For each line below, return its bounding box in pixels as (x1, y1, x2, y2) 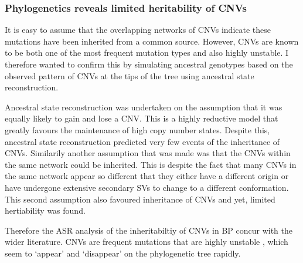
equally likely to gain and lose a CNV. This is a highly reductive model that (5, 112, 278, 124)
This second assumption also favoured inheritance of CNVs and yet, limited (5, 193, 275, 205)
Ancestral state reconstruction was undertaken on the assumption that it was (5, 100, 282, 113)
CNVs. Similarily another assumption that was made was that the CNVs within (5, 147, 291, 159)
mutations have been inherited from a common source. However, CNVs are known (5, 35, 299, 47)
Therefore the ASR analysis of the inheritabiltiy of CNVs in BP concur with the (5, 224, 292, 236)
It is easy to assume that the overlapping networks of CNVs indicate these (5, 23, 271, 36)
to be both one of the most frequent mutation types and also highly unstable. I (5, 46, 289, 59)
